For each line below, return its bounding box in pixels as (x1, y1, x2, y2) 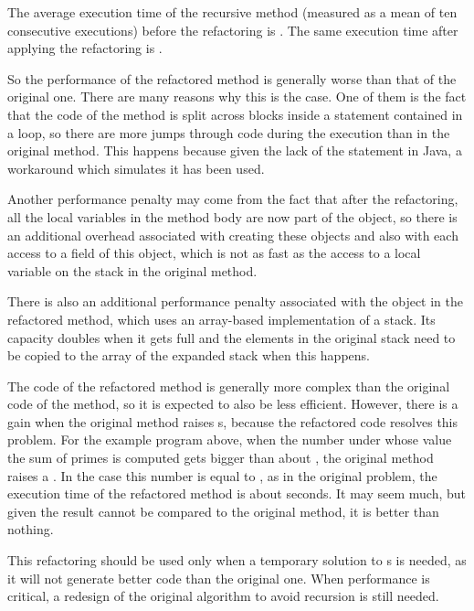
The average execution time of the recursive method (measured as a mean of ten (7, 3, 458, 21)
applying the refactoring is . (7, 38, 163, 58)
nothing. (7, 520, 54, 539)
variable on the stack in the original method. (7, 261, 258, 280)
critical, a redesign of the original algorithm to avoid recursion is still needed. (7, 586, 439, 606)
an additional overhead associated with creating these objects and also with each (7, 225, 458, 244)
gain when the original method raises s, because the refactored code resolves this (7, 412, 458, 431)
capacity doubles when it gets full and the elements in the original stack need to (7, 327, 456, 347)
